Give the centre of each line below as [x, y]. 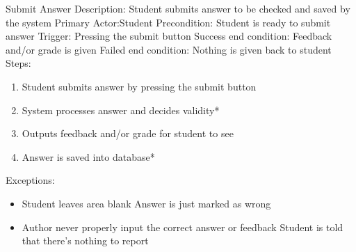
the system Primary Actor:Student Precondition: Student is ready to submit [168, 22]
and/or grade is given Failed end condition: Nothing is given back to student [169, 49]
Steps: [18, 63]
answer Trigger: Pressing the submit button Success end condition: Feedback [169, 36]
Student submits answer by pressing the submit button [139, 86]
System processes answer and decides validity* [121, 110]
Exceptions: [30, 180]
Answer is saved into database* [88, 156]
